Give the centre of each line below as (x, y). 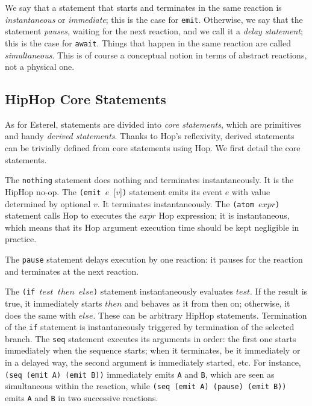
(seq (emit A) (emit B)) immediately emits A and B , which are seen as (140, 374)
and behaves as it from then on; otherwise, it (207, 303)
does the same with (40, 315)
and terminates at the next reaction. (72, 271)
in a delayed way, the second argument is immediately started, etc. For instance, (153, 362)
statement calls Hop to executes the (71, 215)
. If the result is (279, 291)
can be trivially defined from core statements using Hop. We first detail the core (153, 148)
